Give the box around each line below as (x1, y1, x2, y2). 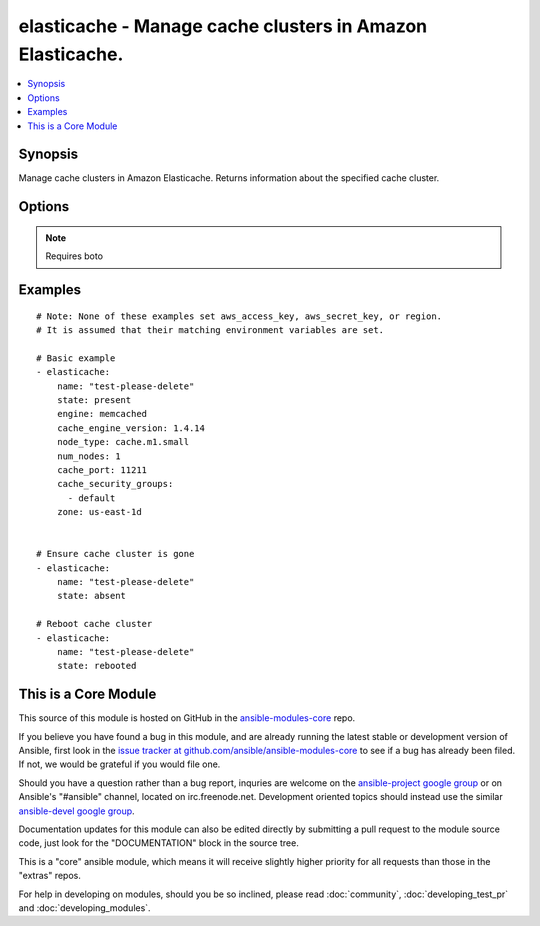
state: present (56, 394, 132, 405)
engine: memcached (56, 408, 148, 420)
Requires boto (45, 250, 104, 262)
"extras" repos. (18, 870, 82, 882)
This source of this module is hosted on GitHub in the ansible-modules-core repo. (18, 712, 356, 724)
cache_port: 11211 (56, 464, 148, 475)
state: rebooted (56, 660, 137, 672)
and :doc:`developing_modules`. (18, 901, 151, 914)
